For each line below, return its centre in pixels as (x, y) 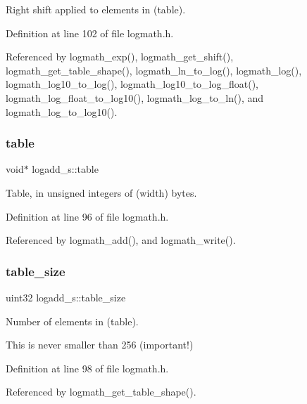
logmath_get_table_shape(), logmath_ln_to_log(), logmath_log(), (154, 70)
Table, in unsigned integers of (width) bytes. (101, 192)
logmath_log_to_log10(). (62, 111)
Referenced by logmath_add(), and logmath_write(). (121, 240)
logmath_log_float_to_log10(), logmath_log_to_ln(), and (135, 97)
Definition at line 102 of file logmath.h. (90, 33)
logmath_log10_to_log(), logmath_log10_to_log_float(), (132, 84)
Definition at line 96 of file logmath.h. (87, 216)
